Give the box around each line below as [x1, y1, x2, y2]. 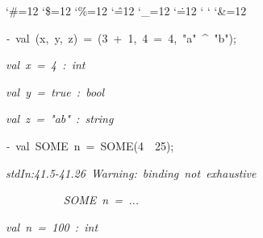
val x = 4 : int [6, 56, 86, 73]
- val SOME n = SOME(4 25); [6, 137, 174, 154]
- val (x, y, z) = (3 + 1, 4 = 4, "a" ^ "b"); [6, 29, 236, 46]
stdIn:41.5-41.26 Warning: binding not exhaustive [6, 164, 257, 181]
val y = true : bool [6, 83, 105, 100]
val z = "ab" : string [6, 110, 114, 127]
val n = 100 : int [6, 218, 98, 235]
